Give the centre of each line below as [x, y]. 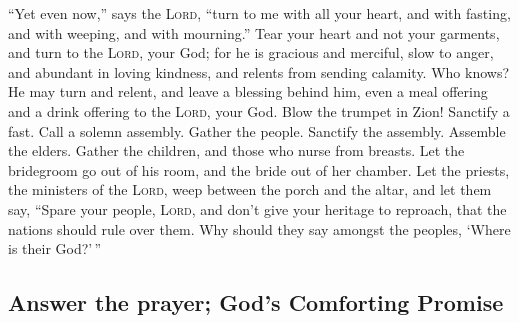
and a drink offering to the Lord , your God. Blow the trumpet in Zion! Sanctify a [259, 110]
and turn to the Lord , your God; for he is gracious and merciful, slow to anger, [251, 52]
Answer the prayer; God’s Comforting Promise [256, 302]
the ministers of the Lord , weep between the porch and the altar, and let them [250, 189]
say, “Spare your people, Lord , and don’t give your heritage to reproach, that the [257, 208]
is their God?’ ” [55, 248]
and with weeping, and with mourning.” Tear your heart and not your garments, [254, 32]
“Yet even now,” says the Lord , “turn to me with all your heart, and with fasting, [259, 13]
